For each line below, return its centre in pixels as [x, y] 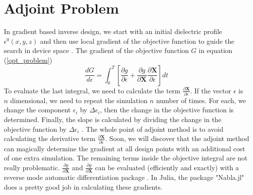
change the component [37, 110]
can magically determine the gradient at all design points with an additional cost [125, 148]
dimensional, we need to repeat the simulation [79, 100]
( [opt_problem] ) [28, 60]
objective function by [35, 129]
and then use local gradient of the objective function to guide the [137, 41]
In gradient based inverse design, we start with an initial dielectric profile [113, 31]
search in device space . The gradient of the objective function [97, 50]
